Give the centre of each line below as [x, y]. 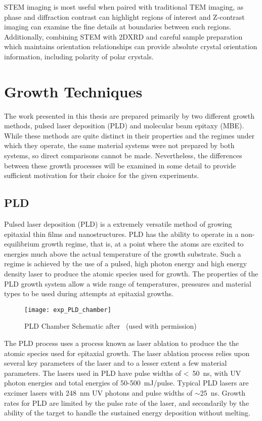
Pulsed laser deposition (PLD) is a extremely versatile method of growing [118, 224]
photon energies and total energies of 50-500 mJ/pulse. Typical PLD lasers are [126, 383]
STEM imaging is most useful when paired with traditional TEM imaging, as [124, 7]
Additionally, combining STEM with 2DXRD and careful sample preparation [123, 36]
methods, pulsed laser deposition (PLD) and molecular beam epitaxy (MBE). [124, 126]
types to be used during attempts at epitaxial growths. [89, 293]
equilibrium [22, 244]
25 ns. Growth [223, 393]
